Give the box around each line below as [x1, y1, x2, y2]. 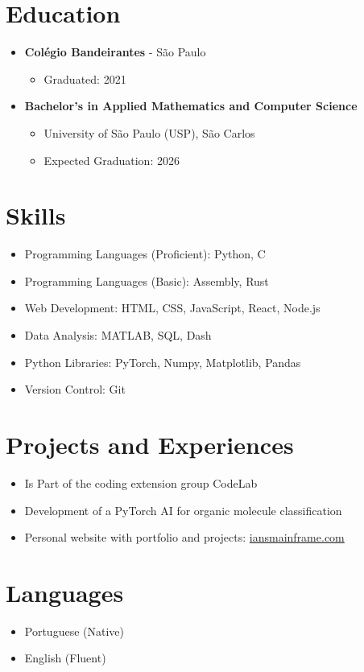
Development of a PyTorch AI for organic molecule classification [24, 501, 342, 518]
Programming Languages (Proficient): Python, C [24, 245, 266, 262]
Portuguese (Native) [24, 622, 124, 639]
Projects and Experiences [6, 427, 294, 460]
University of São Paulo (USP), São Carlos [43, 124, 255, 141]
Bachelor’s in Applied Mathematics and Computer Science [24, 97, 358, 114]
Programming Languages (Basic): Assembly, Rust [24, 272, 269, 289]
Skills [6, 199, 66, 232]
